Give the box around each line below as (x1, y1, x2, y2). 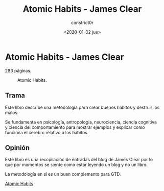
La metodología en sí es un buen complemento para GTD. (5, 171, 121, 177)
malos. (5, 109, 19, 116)
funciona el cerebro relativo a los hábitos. (5, 129, 89, 135)
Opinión (5, 143, 30, 152)
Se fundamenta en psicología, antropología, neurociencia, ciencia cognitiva (5, 119, 157, 125)
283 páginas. (5, 68, 32, 73)
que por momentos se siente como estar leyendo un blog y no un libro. (5, 162, 148, 167)
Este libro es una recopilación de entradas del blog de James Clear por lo (5, 157, 153, 163)
